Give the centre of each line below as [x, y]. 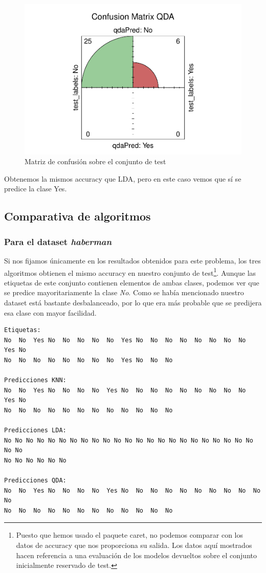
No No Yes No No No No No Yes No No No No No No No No [125, 340]
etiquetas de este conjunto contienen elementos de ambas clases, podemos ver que [132, 282]
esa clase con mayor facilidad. [50, 312]
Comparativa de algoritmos [77, 216]
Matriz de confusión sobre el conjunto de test [95, 161]
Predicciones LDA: [35, 431]
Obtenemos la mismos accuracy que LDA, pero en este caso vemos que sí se [123, 178]
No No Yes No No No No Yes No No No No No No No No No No [132, 490]
